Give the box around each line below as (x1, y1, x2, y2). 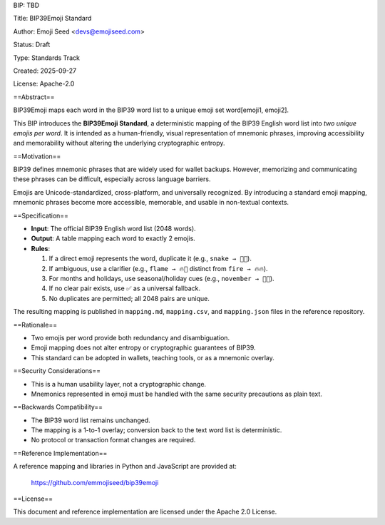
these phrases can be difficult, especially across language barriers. (13, 175, 211, 183)
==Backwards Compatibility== (13, 403, 103, 412)
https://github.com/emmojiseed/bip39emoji (31, 478, 159, 486)
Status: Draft (13, 40, 51, 49)
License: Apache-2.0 (13, 79, 75, 88)
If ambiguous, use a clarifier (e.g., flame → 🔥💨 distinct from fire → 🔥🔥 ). (48, 264, 268, 272)
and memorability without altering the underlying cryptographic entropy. (13, 139, 225, 148)
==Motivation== (13, 152, 61, 160)
